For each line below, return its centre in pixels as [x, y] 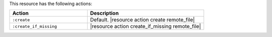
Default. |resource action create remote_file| [142, 20]
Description [104, 13]
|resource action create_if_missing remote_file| [145, 26]
